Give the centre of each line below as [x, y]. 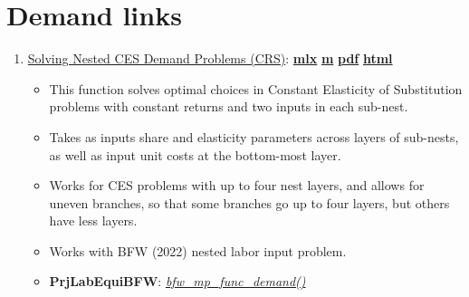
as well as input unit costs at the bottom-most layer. [195, 154]
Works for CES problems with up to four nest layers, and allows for [237, 185]
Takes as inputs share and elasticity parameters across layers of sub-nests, [254, 136]
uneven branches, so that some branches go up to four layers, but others [249, 202]
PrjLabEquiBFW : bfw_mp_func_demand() [177, 281]
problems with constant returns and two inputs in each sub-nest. [229, 106]
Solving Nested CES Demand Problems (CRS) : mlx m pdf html [210, 58]
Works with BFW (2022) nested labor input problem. [198, 250]
